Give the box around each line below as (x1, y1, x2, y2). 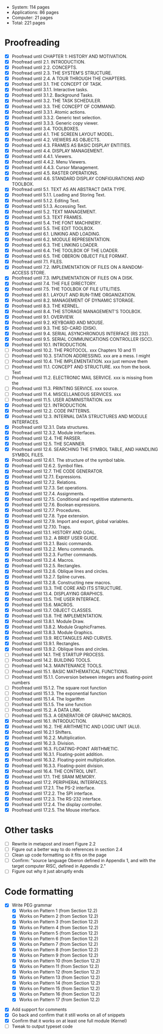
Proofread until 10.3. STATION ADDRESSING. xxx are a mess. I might (11, 353, 151, 359)
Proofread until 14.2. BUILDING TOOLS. (11, 657, 92, 663)
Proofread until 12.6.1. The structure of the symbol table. (11, 457, 126, 463)
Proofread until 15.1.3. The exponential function (11, 690, 107, 696)
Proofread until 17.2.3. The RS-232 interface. (11, 796, 102, 802)
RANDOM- (122, 264, 144, 270)
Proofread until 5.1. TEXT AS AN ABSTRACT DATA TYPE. (11, 187, 126, 193)
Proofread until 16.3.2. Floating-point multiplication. (11, 757, 116, 763)
